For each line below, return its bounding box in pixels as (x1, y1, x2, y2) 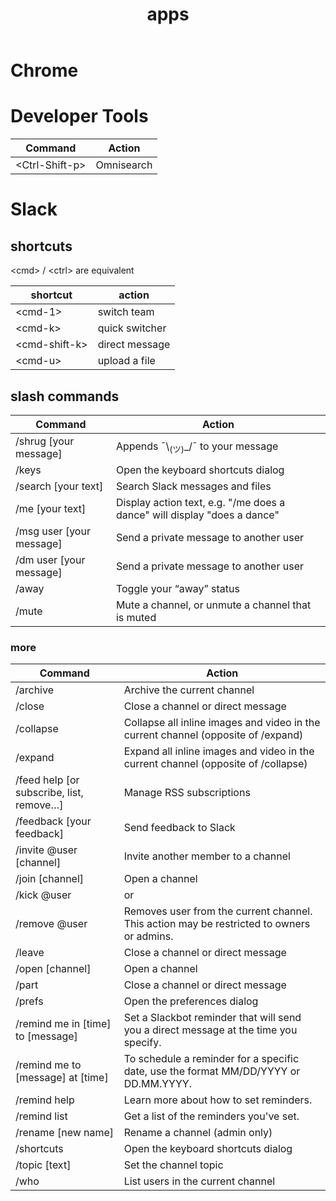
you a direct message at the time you (123, 1023, 298, 1037)
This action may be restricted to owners (123, 917, 311, 931)
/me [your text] (15, 501, 87, 515)
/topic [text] (15, 1158, 72, 1172)
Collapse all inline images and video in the (123, 716, 321, 730)
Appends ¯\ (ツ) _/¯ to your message (115, 439, 279, 455)
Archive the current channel (123, 683, 255, 697)
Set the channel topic (123, 1158, 224, 1172)
